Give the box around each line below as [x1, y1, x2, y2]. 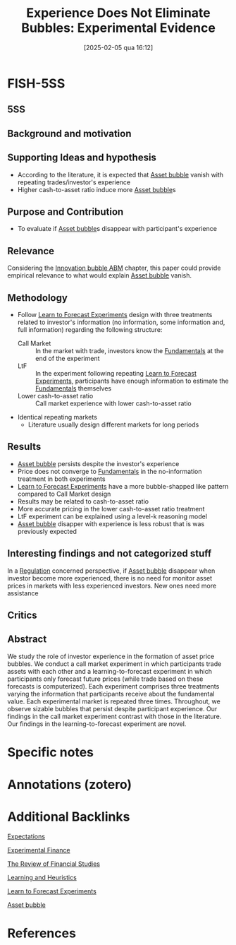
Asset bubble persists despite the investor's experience [17, 459, 180, 468]
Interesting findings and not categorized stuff [7, 547, 212, 559]
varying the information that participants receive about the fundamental [7, 689, 215, 698]
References [7, 925, 76, 941]
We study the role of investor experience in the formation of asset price [7, 652, 215, 660]
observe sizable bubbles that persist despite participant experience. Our [7, 704, 218, 713]
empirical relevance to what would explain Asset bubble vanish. [7, 271, 192, 280]
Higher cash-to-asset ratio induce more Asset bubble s [17, 185, 176, 194]
